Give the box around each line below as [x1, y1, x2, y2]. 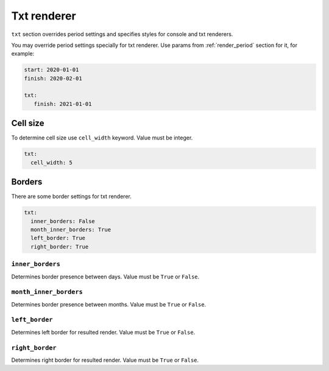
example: [11, 50, 35, 57]
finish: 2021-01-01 [34, 101, 92, 107]
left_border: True [30, 235, 85, 242]
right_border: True [30, 243, 89, 250]
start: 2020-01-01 [24, 66, 79, 73]
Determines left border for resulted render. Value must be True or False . [11, 328, 196, 336]
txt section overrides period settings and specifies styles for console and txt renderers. [11, 30, 233, 38]
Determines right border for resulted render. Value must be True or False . [11, 356, 199, 364]
